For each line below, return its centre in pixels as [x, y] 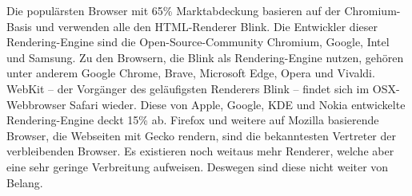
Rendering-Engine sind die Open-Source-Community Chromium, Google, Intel [198, 42]
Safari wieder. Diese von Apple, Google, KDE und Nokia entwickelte [238, 104]
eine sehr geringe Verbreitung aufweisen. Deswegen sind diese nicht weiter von [198, 166]
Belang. [25, 182]
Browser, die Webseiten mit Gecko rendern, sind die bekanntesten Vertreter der [202, 135]
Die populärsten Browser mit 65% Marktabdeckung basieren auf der [174, 10]
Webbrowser [36, 104]
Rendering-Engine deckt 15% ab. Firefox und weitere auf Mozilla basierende [193, 120]
